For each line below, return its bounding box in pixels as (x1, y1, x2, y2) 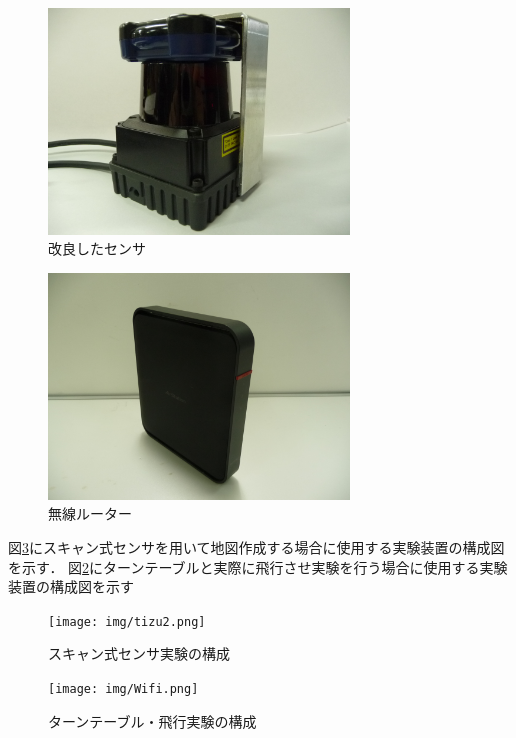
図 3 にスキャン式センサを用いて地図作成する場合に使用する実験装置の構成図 (8, 536, 505, 557)
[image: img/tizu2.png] (48, 614, 206, 629)
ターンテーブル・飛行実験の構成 (48, 710, 257, 731)
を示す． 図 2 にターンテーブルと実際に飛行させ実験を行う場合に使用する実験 (8, 556, 508, 577)
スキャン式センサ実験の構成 (48, 643, 230, 664)
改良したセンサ (48, 238, 146, 259)
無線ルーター (48, 503, 132, 524)
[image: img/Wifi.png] (48, 681, 199, 696)
